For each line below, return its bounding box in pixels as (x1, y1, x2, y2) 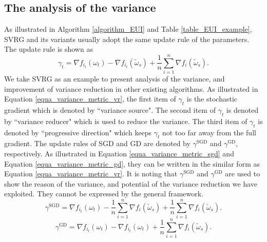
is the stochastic (186, 93, 238, 104)
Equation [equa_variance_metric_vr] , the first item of (4, 93, 176, 104)
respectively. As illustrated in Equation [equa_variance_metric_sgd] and (4, 148, 234, 159)
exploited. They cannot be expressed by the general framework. (4, 188, 204, 199)
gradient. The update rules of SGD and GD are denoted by (4, 138, 190, 149)
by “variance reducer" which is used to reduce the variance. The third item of (4, 115, 247, 126)
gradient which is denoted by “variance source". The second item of (4, 105, 216, 115)
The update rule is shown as (4, 44, 93, 54)
